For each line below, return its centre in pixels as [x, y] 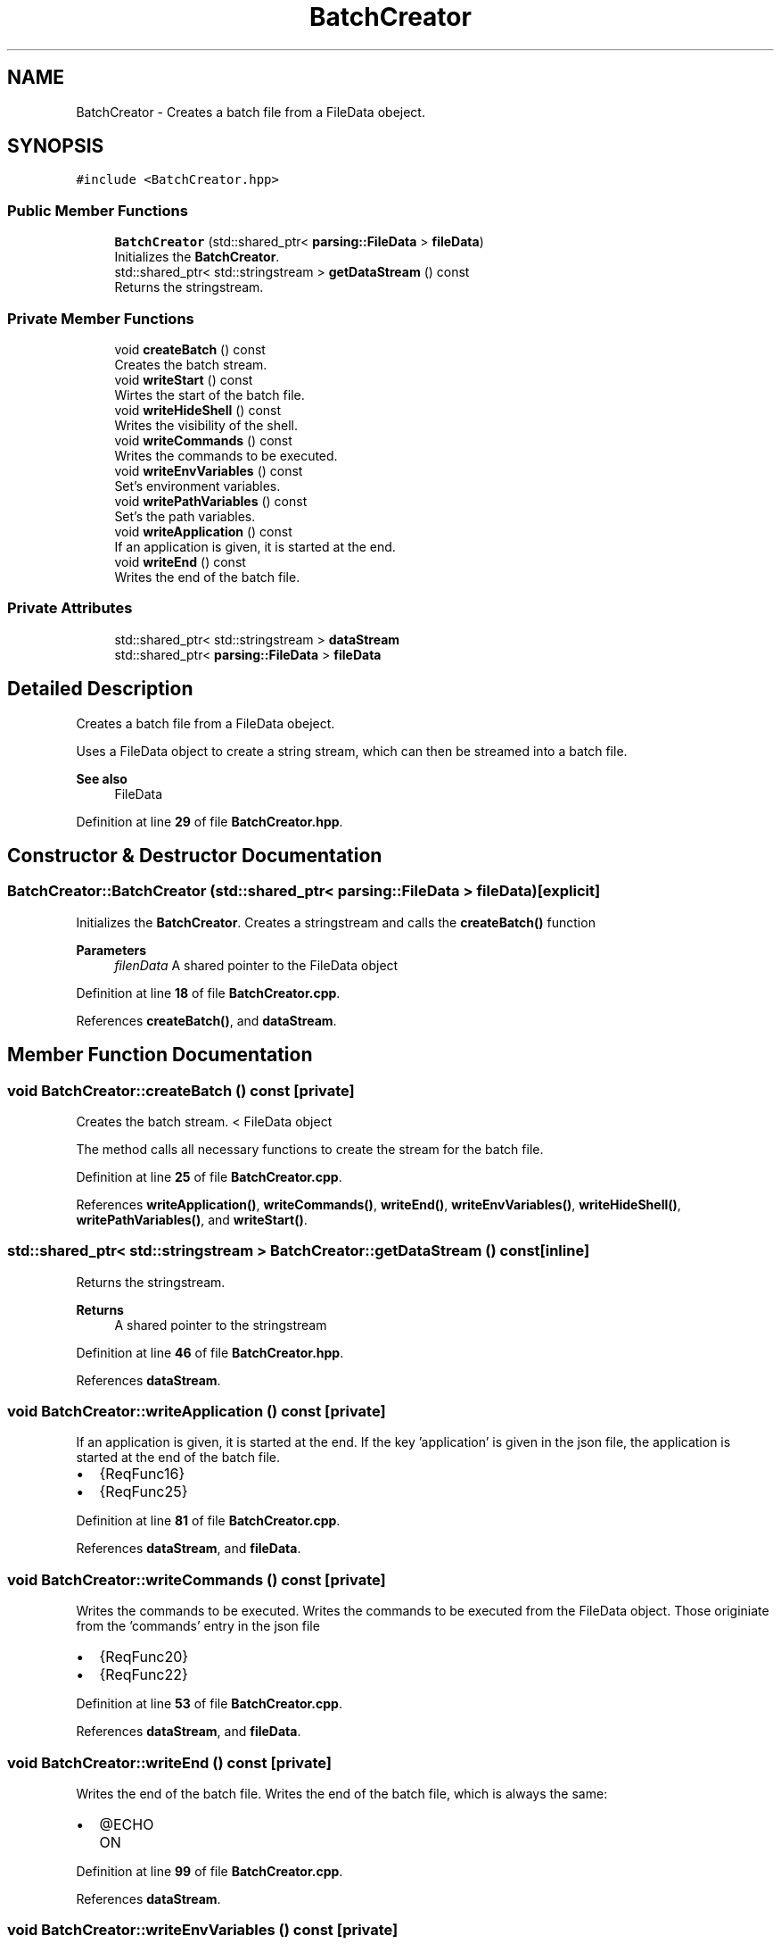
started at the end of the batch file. [178, 1458]
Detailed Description [100, 689]
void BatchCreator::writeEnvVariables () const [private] [203, 1930]
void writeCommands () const [203, 440]
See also [102, 778]
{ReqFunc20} [144, 1657]
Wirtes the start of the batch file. [210, 395]
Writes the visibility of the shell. [206, 425]
